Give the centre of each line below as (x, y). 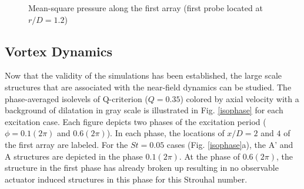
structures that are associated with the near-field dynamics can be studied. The (148, 87)
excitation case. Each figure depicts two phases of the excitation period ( (136, 121)
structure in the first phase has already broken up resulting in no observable (142, 168)
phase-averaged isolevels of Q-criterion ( (76, 98)
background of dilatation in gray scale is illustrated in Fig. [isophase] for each (144, 110)
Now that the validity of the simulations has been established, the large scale (143, 75)
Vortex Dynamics (59, 51)
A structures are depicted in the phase (74, 156)
